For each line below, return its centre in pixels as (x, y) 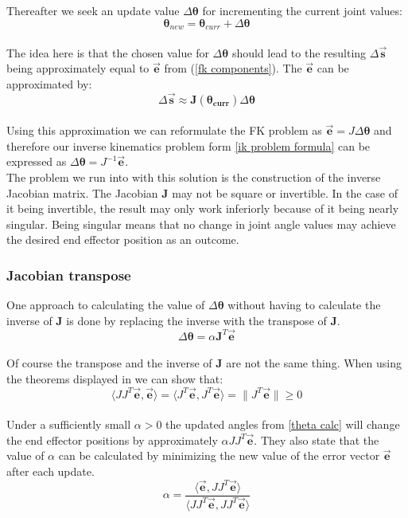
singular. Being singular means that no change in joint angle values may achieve (201, 224)
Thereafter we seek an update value (93, 10)
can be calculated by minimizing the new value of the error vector (219, 455)
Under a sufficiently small (69, 424)
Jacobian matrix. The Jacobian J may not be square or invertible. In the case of (202, 192)
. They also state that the (317, 440)
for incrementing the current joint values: (302, 10)
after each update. (51, 471)
